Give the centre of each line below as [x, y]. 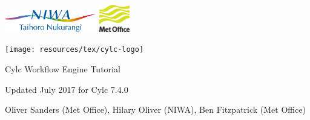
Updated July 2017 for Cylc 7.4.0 [67, 89]
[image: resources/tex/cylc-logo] [74, 50]
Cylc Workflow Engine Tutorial [63, 69]
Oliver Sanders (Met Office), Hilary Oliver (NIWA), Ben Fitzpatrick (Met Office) [155, 109]
